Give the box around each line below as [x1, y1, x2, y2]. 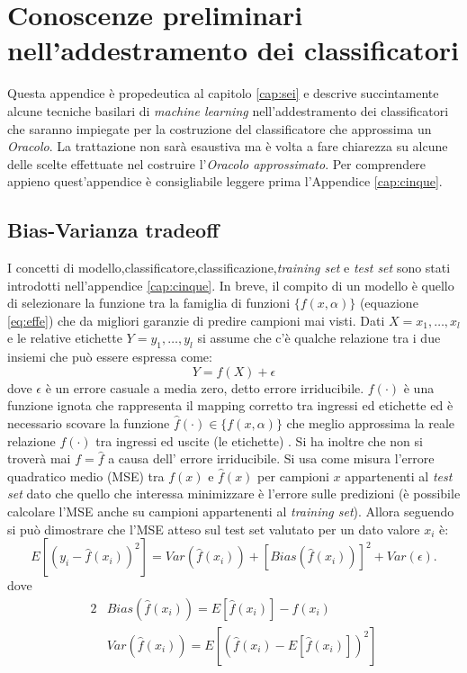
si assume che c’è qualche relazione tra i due [197, 328, 441, 347]
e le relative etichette [7, 328, 122, 347]
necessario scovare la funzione [7, 414, 170, 433]
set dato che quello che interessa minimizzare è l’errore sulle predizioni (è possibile [7, 484, 461, 503]
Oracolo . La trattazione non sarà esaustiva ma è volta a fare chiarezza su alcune [7, 137, 448, 156]
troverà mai [7, 449, 71, 468]
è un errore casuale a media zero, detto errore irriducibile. [45, 378, 364, 397]
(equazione [359, 293, 418, 312]
